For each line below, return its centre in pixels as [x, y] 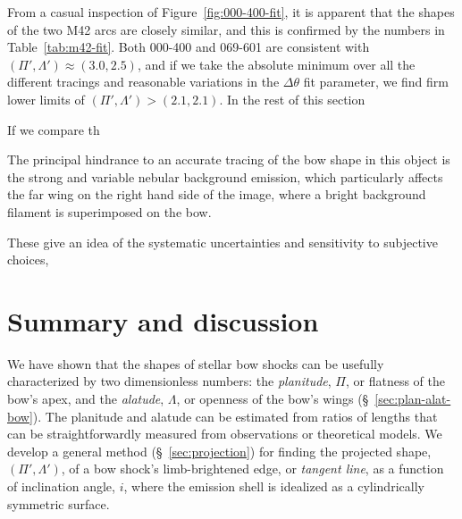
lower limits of [46, 99]
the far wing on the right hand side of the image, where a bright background [217, 194]
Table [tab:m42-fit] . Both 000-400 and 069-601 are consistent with [189, 47]
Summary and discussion [163, 320]
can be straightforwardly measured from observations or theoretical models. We [225, 434]
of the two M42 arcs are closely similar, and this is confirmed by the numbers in [226, 29]
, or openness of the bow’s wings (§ [273, 399]
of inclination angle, [61, 486]
